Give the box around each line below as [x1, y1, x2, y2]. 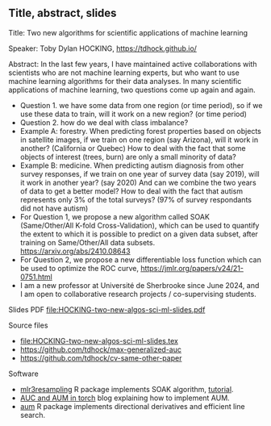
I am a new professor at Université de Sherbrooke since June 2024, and [19, 280, 260, 290]
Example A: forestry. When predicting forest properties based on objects [19, 126, 262, 136]
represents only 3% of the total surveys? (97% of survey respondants [19, 194, 252, 204]
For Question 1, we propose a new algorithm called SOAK [19, 211, 210, 221]
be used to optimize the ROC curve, [19, 263, 140, 273]
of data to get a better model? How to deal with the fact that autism [19, 186, 244, 196]
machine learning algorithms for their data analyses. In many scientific [8, 76, 242, 86]
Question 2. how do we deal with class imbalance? [19, 117, 189, 127]
